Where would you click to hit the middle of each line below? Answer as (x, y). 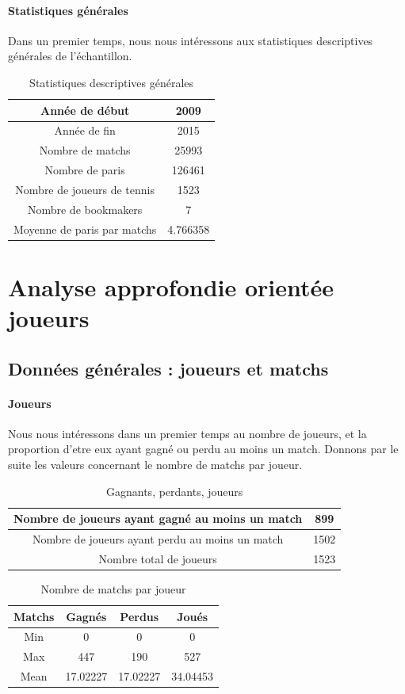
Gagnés (86, 616)
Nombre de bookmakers (85, 209)
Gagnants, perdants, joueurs (175, 491)
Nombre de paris (85, 170)
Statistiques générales (68, 10)
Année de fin (85, 130)
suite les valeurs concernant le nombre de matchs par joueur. (155, 465)
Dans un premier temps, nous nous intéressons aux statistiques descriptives (191, 40)
